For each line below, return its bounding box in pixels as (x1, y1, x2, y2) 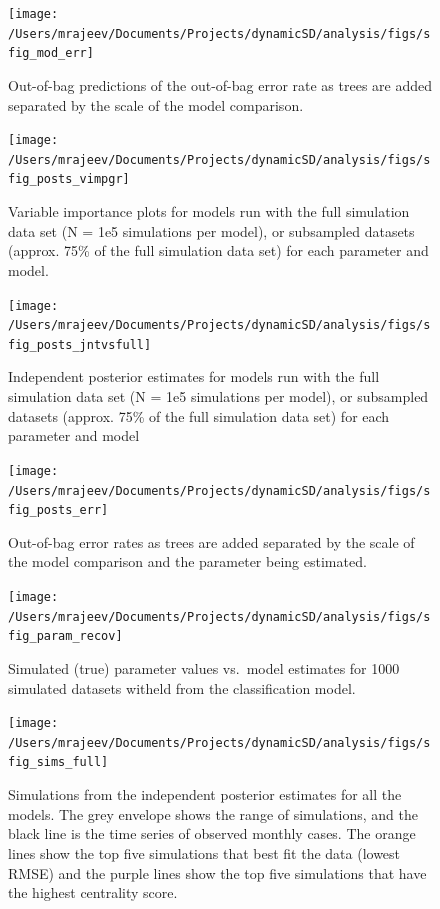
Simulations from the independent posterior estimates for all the (8, 784, 402, 805)
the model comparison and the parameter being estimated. (8, 551, 367, 572)
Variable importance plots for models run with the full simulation (8, 201, 410, 222)
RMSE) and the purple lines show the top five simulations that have (8, 862, 427, 883)
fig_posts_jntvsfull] (8, 337, 152, 352)
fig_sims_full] (8, 755, 109, 770)
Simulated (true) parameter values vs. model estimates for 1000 (8, 657, 400, 678)
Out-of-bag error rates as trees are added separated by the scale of (8, 531, 415, 552)
